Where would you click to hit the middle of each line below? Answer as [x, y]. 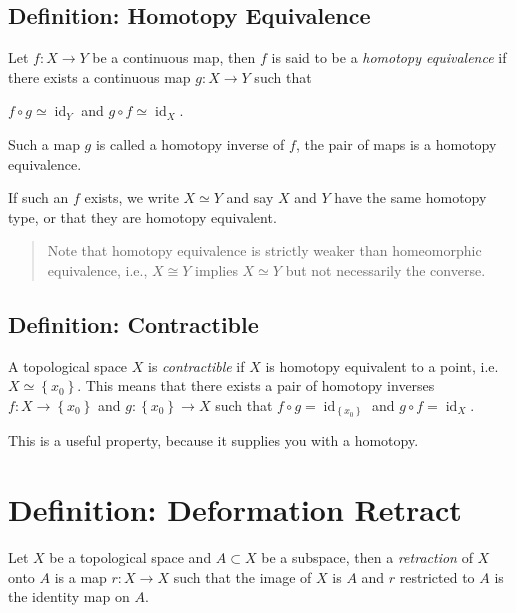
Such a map [44, 143]
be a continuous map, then [174, 57]
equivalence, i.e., [97, 269]
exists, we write [131, 197]
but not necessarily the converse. [385, 269]
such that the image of [242, 576]
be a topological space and [130, 557]
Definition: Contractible [133, 323]
